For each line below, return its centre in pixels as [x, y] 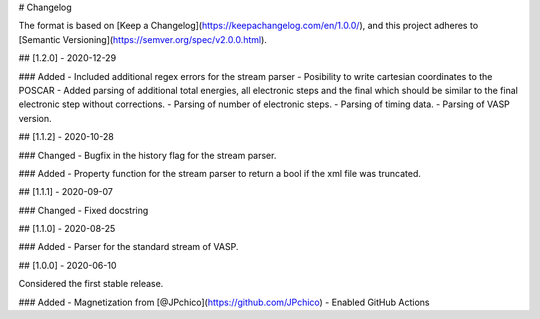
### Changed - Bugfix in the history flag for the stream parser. [147, 155]
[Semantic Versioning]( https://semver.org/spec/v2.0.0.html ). [142, 39]
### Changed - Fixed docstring [83, 210]
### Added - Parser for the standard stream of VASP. [128, 247]
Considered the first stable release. [91, 284]
